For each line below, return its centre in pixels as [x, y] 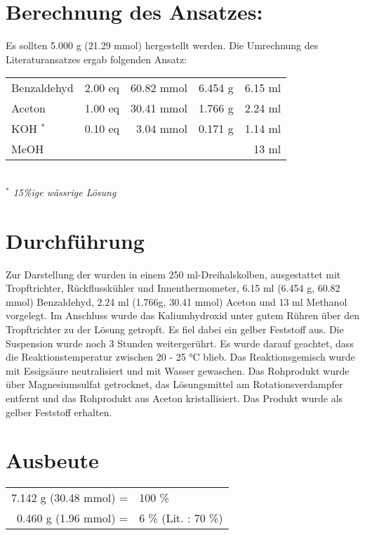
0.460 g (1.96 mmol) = [73, 518]
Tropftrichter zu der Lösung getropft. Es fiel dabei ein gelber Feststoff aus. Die [175, 329]
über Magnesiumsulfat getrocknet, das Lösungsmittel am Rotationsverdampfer [174, 384]
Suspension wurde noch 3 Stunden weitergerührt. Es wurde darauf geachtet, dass [180, 343]
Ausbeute [52, 460]
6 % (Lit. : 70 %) [181, 518]
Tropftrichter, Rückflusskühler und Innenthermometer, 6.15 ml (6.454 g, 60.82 [173, 288]
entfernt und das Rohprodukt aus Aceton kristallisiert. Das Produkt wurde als [174, 398]
